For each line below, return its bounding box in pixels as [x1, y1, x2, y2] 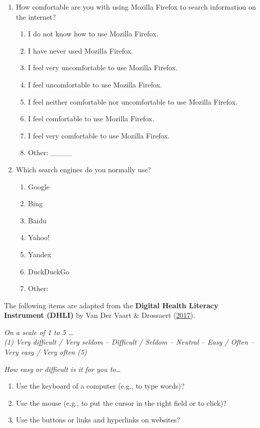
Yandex [28, 249, 52, 259]
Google [28, 181, 50, 192]
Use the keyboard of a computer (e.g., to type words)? [16, 381, 185, 391]
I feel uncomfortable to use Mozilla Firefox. [28, 79, 162, 89]
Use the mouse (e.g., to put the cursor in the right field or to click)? [16, 397, 227, 408]
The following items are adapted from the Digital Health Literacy [4, 300, 219, 310]
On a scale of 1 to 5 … [4, 326, 73, 337]
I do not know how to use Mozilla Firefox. [28, 28, 158, 39]
